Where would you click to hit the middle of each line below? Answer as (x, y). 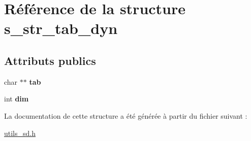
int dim (17, 99)
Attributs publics (50, 60)
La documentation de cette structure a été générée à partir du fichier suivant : (126, 115)
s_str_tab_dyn (61, 28)
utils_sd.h (20, 133)
